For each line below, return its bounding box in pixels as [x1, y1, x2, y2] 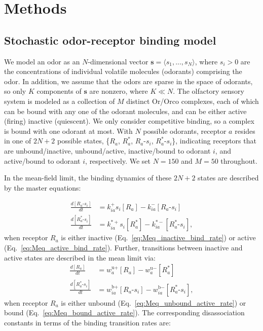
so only [4, 86, 26, 96]
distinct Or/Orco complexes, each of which [126, 95, 259, 106]
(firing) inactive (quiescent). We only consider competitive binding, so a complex [4, 116, 254, 126]
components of [36, 86, 82, 96]
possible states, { [57, 135, 110, 146]
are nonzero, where [89, 86, 148, 96]
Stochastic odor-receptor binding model [4, 32, 216, 48]
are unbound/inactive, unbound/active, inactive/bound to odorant [4, 145, 211, 156]
